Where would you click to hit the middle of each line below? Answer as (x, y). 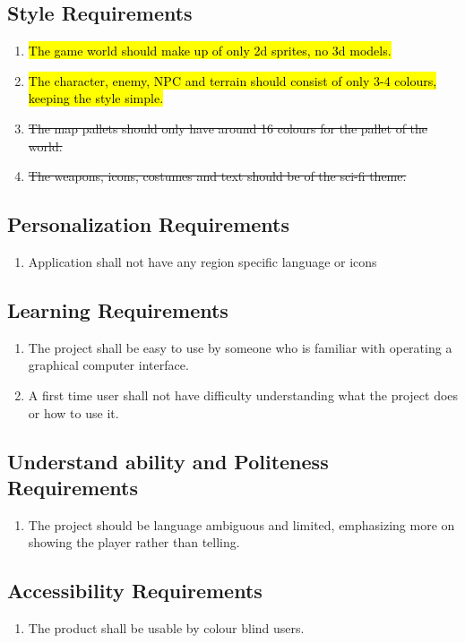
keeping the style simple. (96, 98)
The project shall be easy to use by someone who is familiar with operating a (240, 347)
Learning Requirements (118, 309)
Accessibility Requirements (135, 591)
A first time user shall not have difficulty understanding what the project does (243, 394)
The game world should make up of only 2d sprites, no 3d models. (210, 51)
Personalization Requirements (149, 224)
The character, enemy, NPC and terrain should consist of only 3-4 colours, (232, 80)
